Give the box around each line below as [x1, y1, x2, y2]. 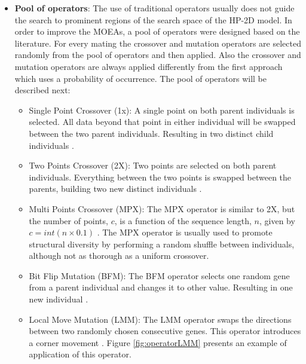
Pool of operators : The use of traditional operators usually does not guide [14, 2, 295, 14]
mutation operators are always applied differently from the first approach [14, 60, 283, 72]
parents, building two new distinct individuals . [29, 182, 202, 195]
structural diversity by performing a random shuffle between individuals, [29, 237, 295, 250]
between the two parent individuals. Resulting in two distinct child [29, 127, 274, 139]
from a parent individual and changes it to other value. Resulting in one [29, 281, 293, 293]
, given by [259, 214, 295, 227]
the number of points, [29, 214, 108, 227]
